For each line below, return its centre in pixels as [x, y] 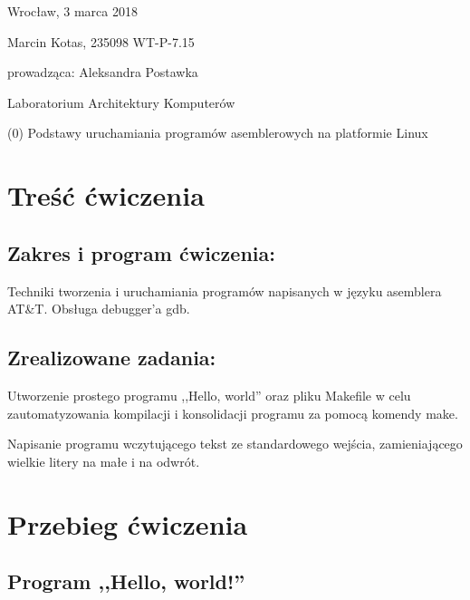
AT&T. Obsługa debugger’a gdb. [99, 309]
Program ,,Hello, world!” [126, 581]
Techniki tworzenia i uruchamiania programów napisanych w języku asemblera [225, 290]
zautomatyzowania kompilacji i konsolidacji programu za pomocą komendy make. [233, 413]
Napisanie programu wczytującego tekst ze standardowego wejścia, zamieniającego [235, 444]
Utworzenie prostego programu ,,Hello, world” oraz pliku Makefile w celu [209, 395]
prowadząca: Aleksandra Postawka [103, 72]
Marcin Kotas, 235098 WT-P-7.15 [101, 41]
